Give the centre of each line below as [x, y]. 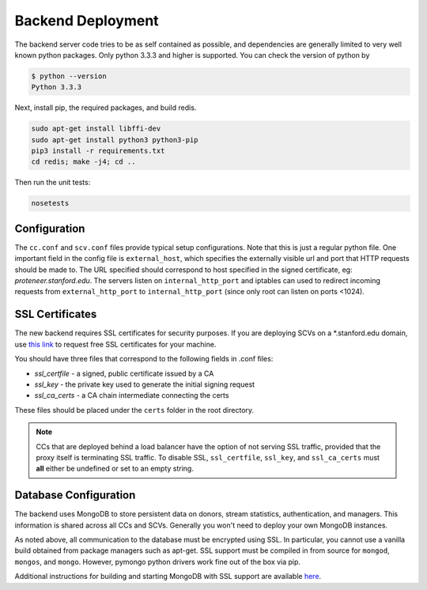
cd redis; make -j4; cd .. [83, 162]
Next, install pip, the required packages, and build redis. [106, 108]
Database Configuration [75, 495]
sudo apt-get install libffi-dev [96, 129]
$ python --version [69, 76]
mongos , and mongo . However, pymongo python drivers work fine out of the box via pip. [157, 562]
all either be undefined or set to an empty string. [115, 469]
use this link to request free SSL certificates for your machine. [115, 344]
